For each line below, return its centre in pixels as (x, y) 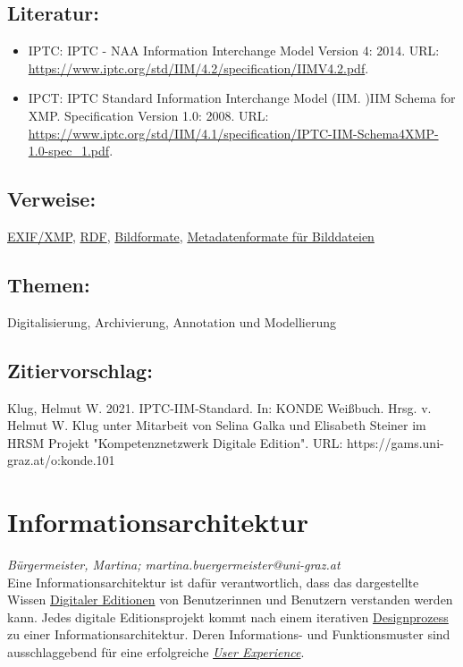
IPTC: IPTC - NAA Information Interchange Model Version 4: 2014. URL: (234, 51)
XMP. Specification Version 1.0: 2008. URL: (148, 115)
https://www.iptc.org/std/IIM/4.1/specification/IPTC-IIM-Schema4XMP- (233, 133)
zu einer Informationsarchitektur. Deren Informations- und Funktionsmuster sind (229, 634)
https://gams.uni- (396, 442)
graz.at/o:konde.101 (61, 460)
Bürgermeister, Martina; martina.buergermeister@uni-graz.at (174, 565)
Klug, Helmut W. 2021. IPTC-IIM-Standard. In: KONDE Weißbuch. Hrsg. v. (219, 407)
